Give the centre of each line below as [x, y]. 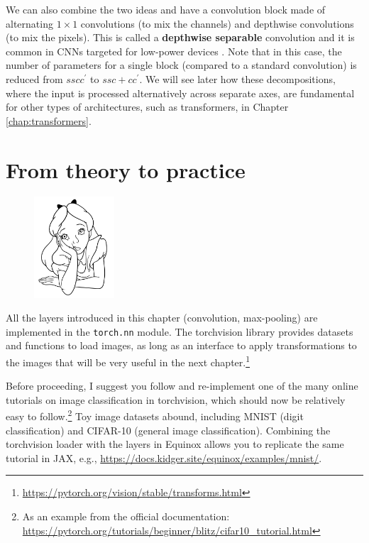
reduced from [34, 78]
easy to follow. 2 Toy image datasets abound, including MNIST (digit [155, 415]
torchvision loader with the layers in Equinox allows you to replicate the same [175, 444]
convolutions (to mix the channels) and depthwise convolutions [217, 23]
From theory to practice [126, 169]
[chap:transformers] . [49, 120]
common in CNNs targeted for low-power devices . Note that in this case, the [174, 51]
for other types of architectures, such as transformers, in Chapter [147, 107]
